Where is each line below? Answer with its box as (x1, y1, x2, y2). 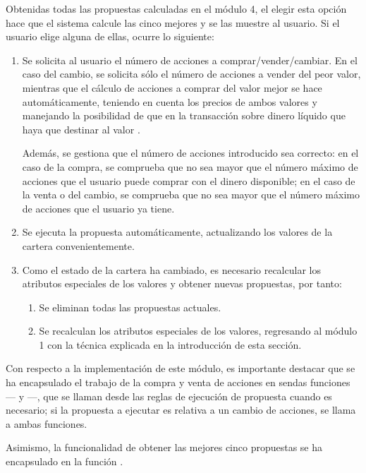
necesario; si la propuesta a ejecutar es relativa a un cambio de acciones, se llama (6, 402, 356, 417)
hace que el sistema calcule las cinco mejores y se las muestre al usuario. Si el (6, 15, 340, 30)
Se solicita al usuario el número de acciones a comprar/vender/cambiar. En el (22, 52, 358, 67)
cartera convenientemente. (22, 238, 135, 253)
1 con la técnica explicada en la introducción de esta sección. (39, 337, 302, 352)
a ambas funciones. (6, 416, 87, 431)
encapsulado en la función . (6, 454, 123, 469)
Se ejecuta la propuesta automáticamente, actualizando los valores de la (22, 224, 333, 239)
